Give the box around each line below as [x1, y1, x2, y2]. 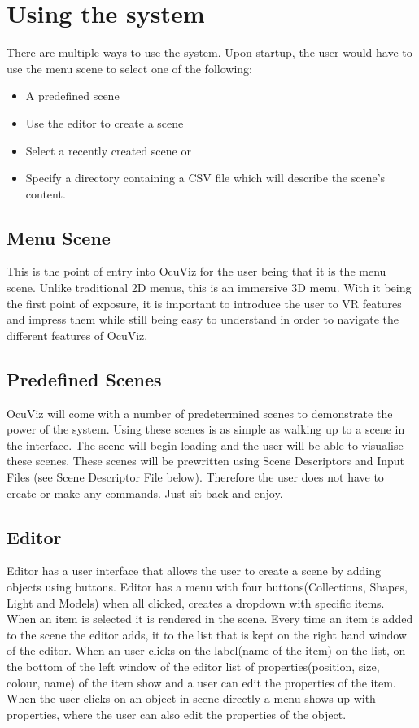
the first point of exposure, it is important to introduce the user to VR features [7, 294, 402, 312]
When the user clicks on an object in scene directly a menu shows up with [7, 690, 376, 707]
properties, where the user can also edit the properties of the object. [7, 705, 347, 722]
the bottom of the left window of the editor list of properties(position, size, [7, 657, 380, 674]
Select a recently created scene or [25, 142, 191, 159]
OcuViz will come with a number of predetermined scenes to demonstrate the [7, 404, 393, 421]
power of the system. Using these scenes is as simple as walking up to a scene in [7, 421, 405, 438]
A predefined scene [25, 87, 120, 104]
